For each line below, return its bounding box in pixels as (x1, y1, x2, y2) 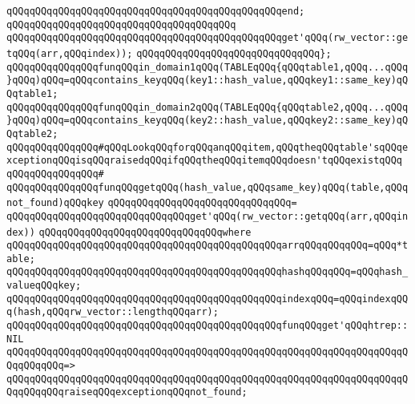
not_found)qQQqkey (6, 197, 104, 209)
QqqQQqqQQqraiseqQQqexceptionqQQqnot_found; (6, 386, 248, 398)
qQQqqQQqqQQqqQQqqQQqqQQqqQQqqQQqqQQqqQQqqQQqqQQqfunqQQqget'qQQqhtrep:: (6, 320, 409, 332)
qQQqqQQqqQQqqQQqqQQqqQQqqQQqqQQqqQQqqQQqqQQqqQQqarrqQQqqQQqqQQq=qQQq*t (6, 240, 409, 252)
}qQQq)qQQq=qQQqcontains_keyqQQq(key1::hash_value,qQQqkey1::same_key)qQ (6, 75, 409, 87)
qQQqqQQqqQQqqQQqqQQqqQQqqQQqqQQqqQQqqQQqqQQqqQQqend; (6, 6, 305, 17)
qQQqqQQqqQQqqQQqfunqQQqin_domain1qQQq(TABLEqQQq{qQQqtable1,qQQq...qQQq (6, 61, 409, 73)
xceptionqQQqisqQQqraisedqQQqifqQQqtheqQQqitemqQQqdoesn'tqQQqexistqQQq (6, 155, 402, 167)
